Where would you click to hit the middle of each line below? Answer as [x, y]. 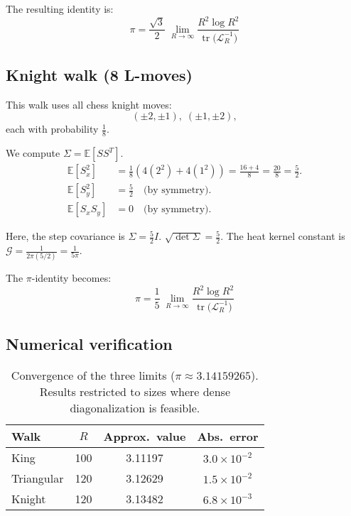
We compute [33, 153]
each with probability [52, 129]
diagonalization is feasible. [135, 408]
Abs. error [228, 437]
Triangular [38, 478]
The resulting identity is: [60, 9]
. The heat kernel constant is [283, 236]
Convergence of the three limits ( [93, 375]
